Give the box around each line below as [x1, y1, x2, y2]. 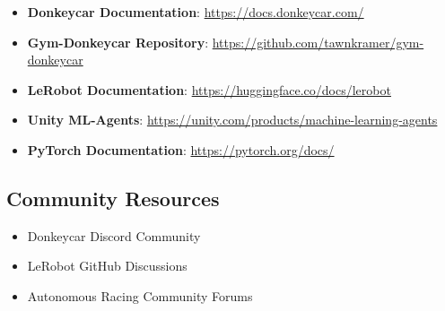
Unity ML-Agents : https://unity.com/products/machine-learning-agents [27, 110, 438, 129]
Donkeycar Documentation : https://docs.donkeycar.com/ [27, 3, 364, 21]
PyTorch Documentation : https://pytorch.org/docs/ [27, 140, 335, 159]
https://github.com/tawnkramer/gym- [212, 32, 424, 51]
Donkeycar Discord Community [27, 226, 201, 245]
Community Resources [6, 184, 220, 212]
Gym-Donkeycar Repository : [27, 32, 209, 51]
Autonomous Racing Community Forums [27, 286, 253, 305]
